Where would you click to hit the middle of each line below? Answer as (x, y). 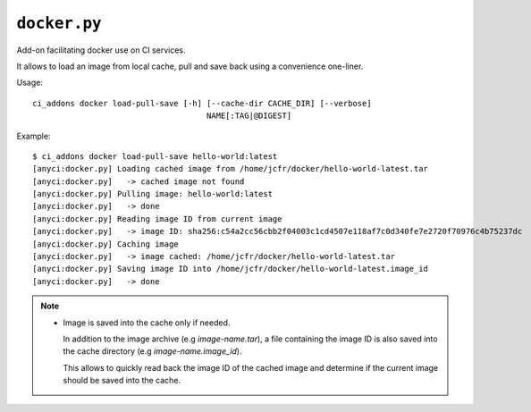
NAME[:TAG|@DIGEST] (249, 116)
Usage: (30, 83)
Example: (34, 136)
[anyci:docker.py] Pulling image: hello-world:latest (152, 194)
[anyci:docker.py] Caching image (105, 244)
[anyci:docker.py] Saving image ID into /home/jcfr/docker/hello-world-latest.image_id (231, 269)
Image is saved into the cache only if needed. (147, 323)
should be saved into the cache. (122, 381)
